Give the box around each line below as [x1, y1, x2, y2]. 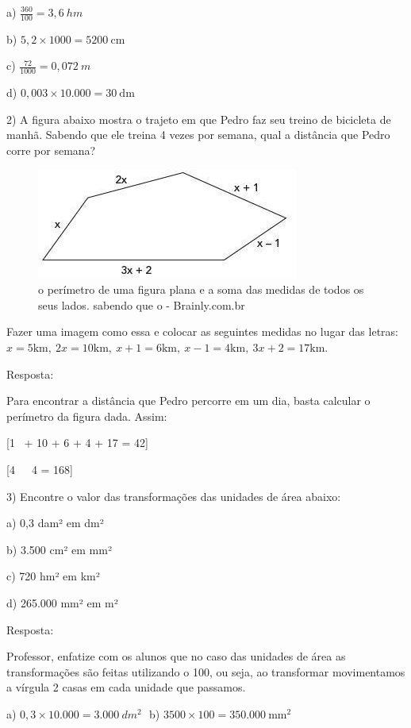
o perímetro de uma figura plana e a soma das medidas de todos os [38, 281, 364, 298]
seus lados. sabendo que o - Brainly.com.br [38, 296, 245, 313]
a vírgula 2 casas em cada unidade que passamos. [6, 679, 246, 695]
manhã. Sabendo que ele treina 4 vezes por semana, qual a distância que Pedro [6, 126, 390, 143]
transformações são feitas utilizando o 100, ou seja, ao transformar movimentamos [6, 663, 405, 680]
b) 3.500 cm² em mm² [6, 541, 112, 557]
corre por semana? [6, 142, 96, 159]
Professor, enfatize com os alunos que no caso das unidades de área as [6, 648, 346, 664]
